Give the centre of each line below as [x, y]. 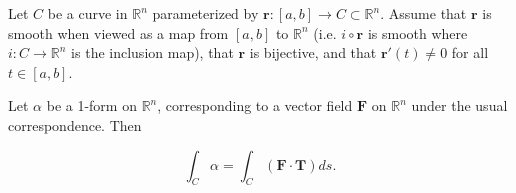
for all [470, 52]
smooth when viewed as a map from [118, 32]
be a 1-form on [91, 105]
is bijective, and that [313, 52]
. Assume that [423, 13]
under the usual [459, 105]
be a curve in [87, 13]
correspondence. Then [75, 124]
